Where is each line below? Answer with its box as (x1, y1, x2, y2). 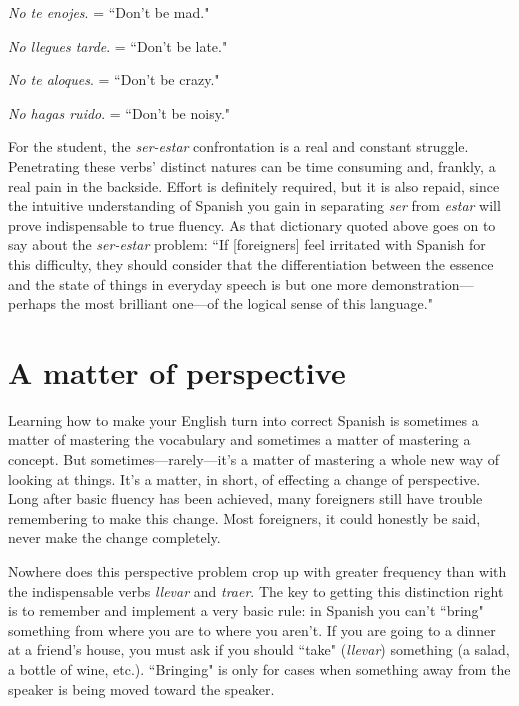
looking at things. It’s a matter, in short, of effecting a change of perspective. (8, 468, 481, 489)
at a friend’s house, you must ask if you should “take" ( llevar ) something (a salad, (8, 639, 510, 660)
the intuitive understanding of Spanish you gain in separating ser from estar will (8, 195, 501, 216)
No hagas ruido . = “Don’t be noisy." (8, 102, 231, 123)
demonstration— (371, 273, 474, 294)
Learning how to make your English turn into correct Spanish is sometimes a (8, 409, 479, 430)
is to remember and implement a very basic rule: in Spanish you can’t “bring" (8, 600, 484, 621)
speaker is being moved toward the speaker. (8, 678, 275, 699)
